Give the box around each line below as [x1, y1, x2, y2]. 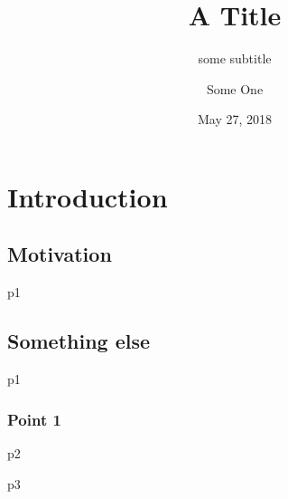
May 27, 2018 [197, 110, 273, 129]
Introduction [7, 178, 168, 215]
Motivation [7, 240, 112, 268]
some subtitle [198, 49, 272, 68]
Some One [206, 79, 264, 98]
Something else [7, 327, 151, 355]
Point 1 [7, 408, 61, 430]
